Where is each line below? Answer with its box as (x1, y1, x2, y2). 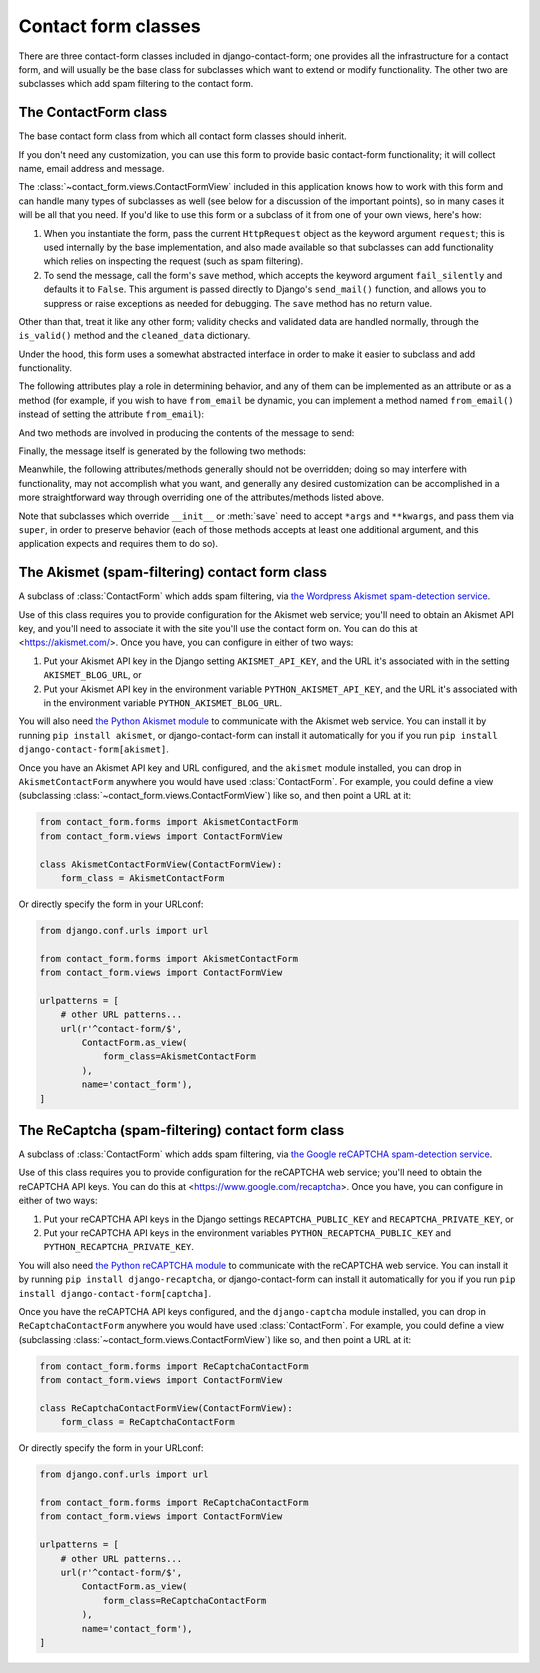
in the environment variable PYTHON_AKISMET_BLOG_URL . (43, 697, 283, 709)
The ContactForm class (18, 104, 168, 121)
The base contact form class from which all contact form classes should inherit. (18, 130, 347, 142)
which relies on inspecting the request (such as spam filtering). (43, 255, 304, 267)
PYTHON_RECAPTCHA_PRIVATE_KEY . (43, 1241, 195, 1253)
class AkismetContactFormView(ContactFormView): (39, 858, 283, 870)
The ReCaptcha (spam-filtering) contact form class (18, 1121, 345, 1139)
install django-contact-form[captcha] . (18, 1287, 212, 1299)
